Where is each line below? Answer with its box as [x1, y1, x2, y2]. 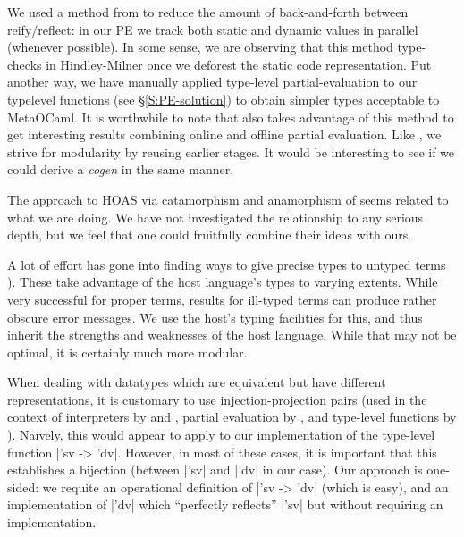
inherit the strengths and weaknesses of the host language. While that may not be [7, 325, 457, 344]
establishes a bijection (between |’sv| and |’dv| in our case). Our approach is [7, 460, 423, 479]
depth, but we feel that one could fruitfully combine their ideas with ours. [7, 225, 412, 244]
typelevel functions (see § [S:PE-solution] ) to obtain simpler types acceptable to [7, 89, 440, 108]
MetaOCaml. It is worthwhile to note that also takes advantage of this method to [7, 107, 454, 126]
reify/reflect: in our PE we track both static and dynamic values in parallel [7, 20, 418, 38]
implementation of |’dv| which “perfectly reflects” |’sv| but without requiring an [7, 495, 443, 514]
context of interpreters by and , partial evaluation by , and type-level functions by [7, 407, 457, 426]
